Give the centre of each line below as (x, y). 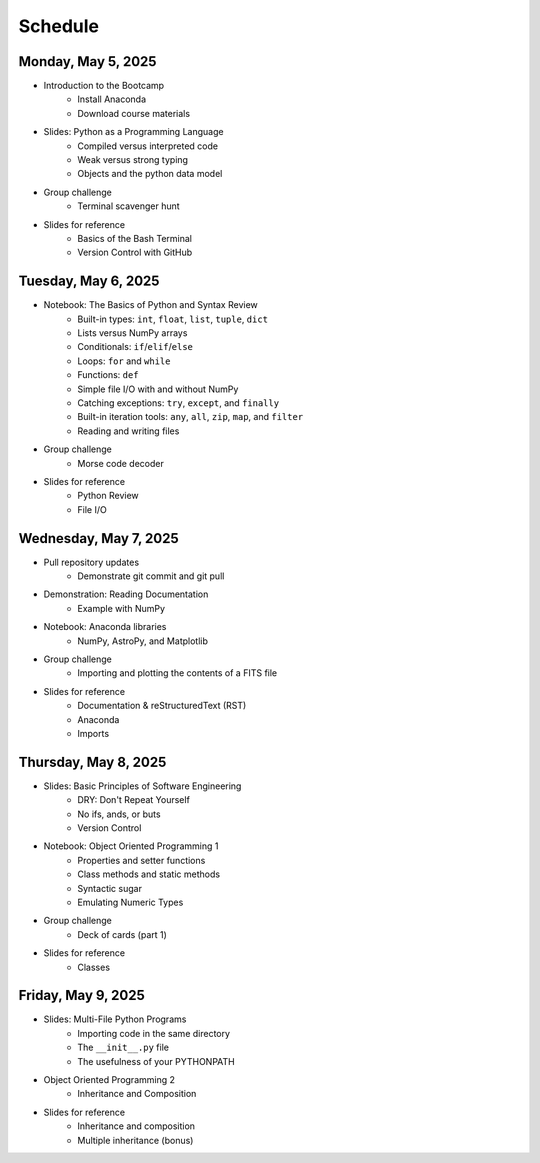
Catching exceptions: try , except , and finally (178, 403)
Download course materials (133, 113)
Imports (93, 733)
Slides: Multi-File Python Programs (115, 1019)
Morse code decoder (120, 463)
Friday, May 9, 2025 (81, 995)
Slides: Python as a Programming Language (133, 132)
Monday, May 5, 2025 (87, 61)
